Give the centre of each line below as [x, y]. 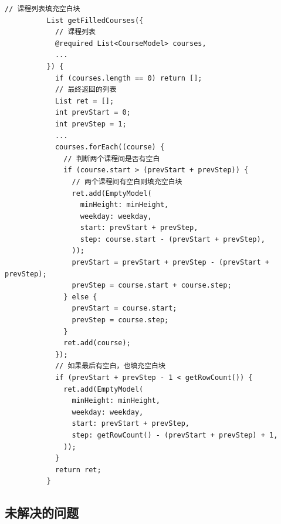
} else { [80, 297]
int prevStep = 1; [91, 124]
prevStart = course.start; [124, 308]
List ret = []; [84, 101]
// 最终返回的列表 [86, 90]
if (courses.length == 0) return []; [128, 78]
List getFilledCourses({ [95, 20]
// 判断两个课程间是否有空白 [112, 158]
